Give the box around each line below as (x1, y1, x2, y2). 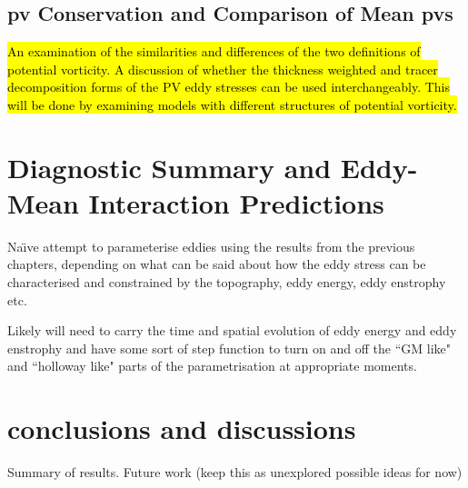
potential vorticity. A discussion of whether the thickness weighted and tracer (7, 59, 438, 78)
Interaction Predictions (88, 184, 384, 221)
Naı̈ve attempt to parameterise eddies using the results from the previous (7, 236, 415, 255)
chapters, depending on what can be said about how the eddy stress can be (7, 254, 426, 274)
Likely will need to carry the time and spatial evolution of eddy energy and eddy (7, 321, 457, 340)
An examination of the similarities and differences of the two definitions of (7, 42, 421, 61)
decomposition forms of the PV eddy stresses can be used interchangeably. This (7, 77, 451, 96)
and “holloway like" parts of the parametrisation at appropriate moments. (7, 356, 417, 375)
